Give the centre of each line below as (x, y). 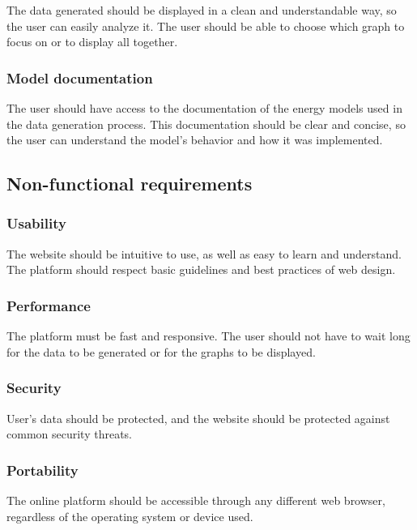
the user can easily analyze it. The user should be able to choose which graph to (206, 26)
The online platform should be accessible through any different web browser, (196, 500)
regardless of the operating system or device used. (130, 516)
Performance (49, 305)
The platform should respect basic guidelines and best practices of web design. (201, 269)
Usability (36, 223)
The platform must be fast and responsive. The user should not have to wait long (208, 336)
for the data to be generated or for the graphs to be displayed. (161, 351)
